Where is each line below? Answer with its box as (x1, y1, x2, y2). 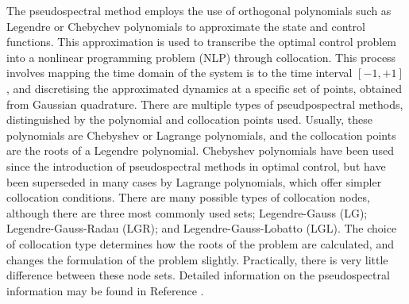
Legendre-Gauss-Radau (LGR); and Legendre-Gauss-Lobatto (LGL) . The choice (6, 220, 397, 237)
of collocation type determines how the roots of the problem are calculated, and (6, 235, 394, 252)
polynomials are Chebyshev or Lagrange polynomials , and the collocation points (6, 126, 396, 143)
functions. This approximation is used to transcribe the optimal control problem (6, 33, 397, 50)
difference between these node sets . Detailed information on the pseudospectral (6, 267, 390, 283)
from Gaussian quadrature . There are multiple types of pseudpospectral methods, (6, 95, 403, 112)
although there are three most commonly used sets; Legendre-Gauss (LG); (6, 204, 368, 221)
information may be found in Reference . (6, 282, 204, 298)
